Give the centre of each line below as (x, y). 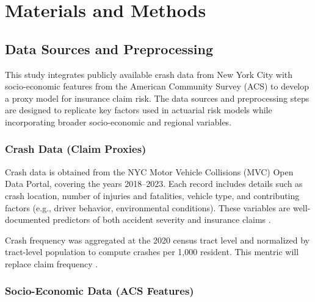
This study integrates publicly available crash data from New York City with (149, 74)
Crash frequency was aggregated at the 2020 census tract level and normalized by (157, 240)
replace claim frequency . (52, 263)
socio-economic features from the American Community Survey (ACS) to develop (157, 86)
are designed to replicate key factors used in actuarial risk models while (139, 110)
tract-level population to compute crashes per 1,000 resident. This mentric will (152, 252)
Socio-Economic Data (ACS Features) (100, 291)
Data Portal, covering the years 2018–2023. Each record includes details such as (154, 184)
